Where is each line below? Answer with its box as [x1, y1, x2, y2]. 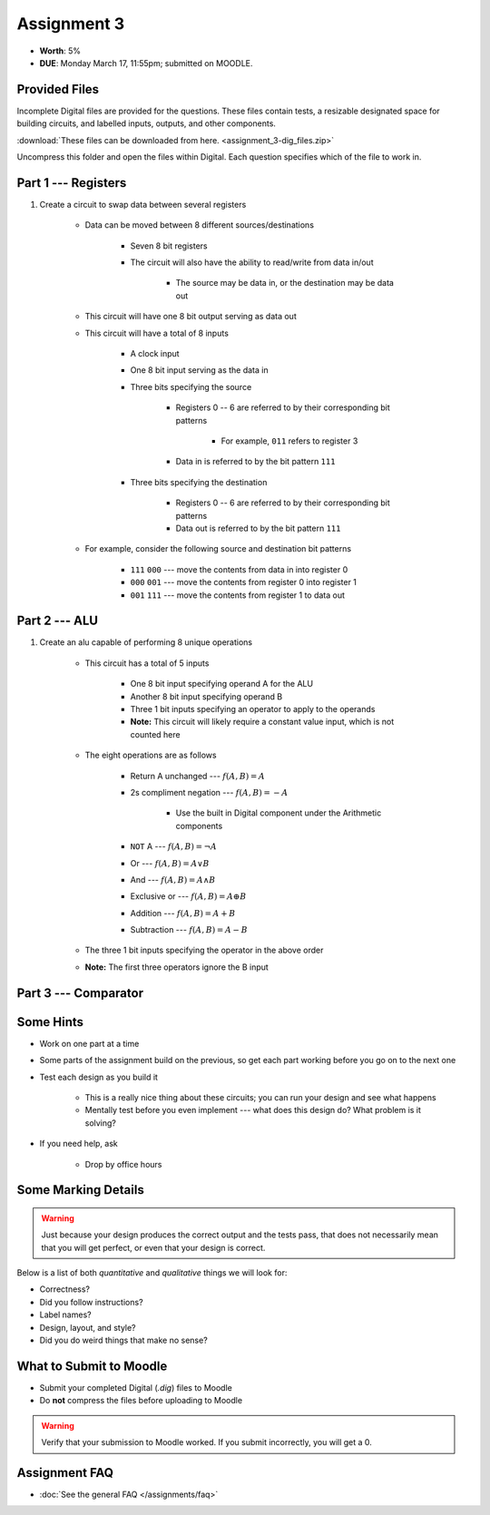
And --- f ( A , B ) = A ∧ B [130, 874, 216, 885]
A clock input [130, 348, 181, 359]
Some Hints [16, 1014, 84, 1030]
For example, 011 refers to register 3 [220, 435, 358, 446]
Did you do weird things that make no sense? [39, 1334, 208, 1346]
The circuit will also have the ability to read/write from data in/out [130, 257, 374, 268]
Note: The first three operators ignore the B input [84, 962, 269, 973]
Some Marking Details [16, 1182, 144, 1197]
